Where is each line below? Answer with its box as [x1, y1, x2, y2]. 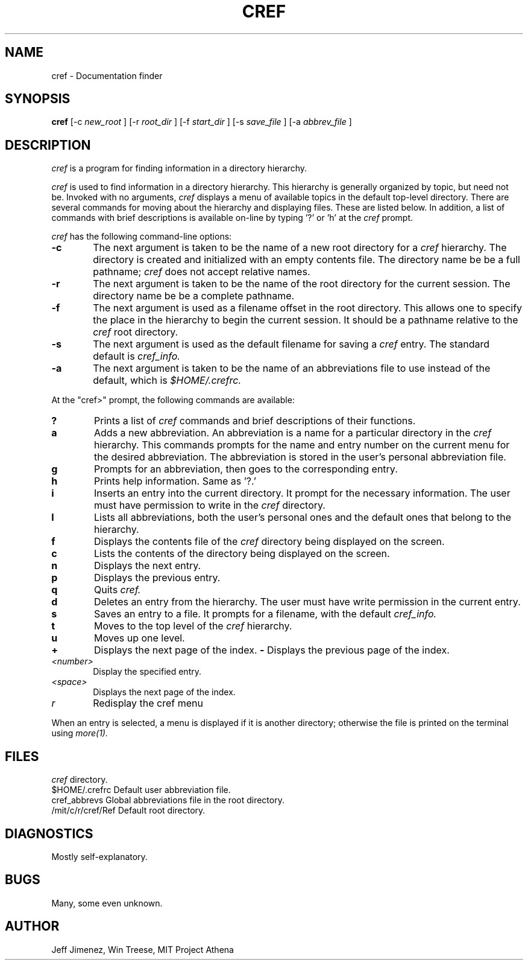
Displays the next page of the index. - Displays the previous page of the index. [94, 644, 450, 657]
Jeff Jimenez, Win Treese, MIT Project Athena [51, 944, 234, 955]
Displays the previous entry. [94, 572, 221, 584]
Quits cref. [94, 584, 141, 596]
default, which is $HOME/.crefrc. [93, 374, 242, 387]
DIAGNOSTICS [5, 826, 93, 841]
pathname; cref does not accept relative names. [93, 266, 310, 278]
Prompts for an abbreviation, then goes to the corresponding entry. [94, 463, 398, 476]
